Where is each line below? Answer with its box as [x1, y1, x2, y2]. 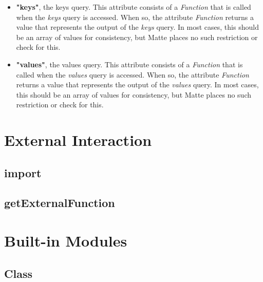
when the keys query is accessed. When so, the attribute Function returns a [16, 11, 254, 22]
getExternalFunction [4, 195, 115, 211]
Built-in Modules [4, 230, 127, 251]
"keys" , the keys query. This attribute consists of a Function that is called [16, 2, 251, 12]
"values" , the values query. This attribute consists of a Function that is [16, 59, 243, 69]
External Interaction [4, 129, 152, 151]
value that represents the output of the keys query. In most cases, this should [16, 22, 259, 32]
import [4, 164, 42, 180]
